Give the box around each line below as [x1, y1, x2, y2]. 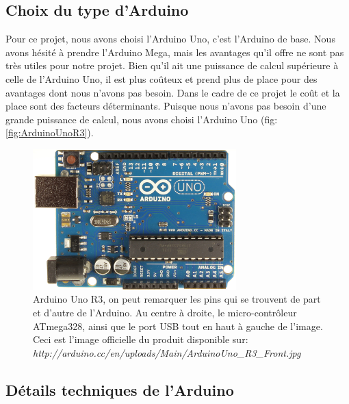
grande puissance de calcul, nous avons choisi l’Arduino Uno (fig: [5, 112, 278, 126]
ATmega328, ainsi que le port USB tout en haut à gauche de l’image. [33, 318, 323, 333]
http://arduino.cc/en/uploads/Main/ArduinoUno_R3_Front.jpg [33, 345, 301, 359]
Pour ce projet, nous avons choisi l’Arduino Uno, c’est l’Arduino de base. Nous [5, 31, 335, 46]
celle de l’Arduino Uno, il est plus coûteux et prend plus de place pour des [5, 71, 318, 86]
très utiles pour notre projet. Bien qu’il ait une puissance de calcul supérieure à [5, 58, 339, 73]
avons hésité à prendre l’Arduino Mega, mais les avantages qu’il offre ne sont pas [5, 45, 344, 59]
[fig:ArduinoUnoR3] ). [5, 125, 94, 140]
